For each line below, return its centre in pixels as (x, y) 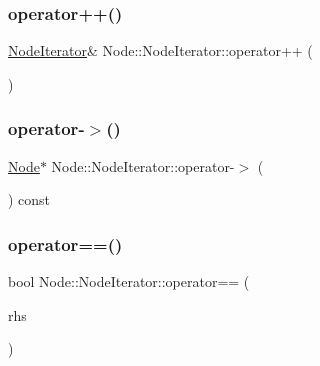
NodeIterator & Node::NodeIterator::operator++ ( (160, 50)
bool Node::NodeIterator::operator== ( (129, 281)
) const (29, 199)
